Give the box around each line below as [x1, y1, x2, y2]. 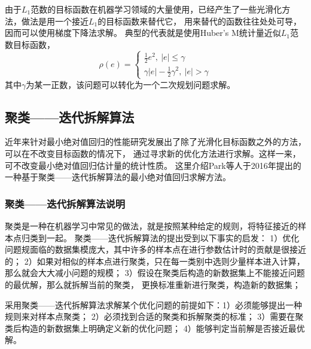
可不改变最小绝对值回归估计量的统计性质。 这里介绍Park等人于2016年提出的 [5, 159, 301, 171]
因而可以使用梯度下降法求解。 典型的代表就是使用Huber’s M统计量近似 [5, 26, 281, 39]
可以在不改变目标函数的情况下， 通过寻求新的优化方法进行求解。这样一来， [5, 147, 301, 160]
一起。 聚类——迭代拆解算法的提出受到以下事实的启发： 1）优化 [46, 231, 300, 244]
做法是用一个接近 [21, 14, 89, 27]
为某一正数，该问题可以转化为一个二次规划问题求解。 [26, 78, 236, 90]
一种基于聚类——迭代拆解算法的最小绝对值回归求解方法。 [5, 171, 231, 183]
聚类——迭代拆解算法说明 [5, 196, 126, 211]
